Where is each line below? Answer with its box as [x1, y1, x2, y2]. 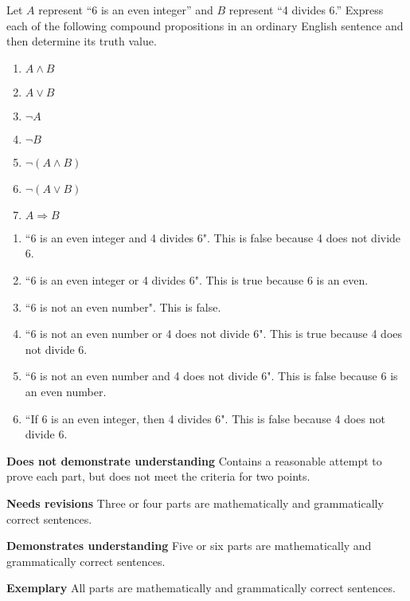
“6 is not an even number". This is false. [25, 298, 221, 315]
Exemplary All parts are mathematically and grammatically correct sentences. [6, 579, 396, 596]
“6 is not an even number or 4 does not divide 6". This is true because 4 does [25, 325, 403, 342]
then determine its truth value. [6, 33, 157, 49]
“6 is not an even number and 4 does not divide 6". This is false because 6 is [25, 367, 398, 384]
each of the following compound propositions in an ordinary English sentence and [6, 17, 404, 33]
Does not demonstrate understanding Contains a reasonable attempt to [6, 452, 382, 469]
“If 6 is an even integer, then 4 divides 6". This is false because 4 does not [25, 410, 385, 426]
